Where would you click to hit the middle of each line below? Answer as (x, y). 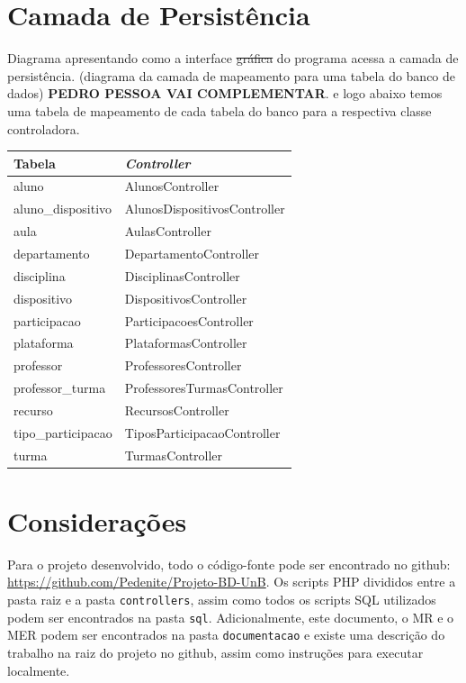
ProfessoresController (183, 365)
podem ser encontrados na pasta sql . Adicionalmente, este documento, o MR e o (231, 617)
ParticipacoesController (189, 320)
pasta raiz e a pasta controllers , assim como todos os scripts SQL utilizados (222, 599)
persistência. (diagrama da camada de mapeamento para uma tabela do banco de (232, 75)
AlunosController (172, 186)
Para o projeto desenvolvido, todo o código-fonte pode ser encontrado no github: (229, 564)
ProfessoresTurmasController (204, 388)
